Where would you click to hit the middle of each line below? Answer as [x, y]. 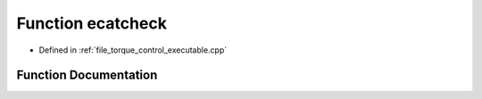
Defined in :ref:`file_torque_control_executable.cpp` [133, 50]
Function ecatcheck [91, 23]
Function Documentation [87, 75]
